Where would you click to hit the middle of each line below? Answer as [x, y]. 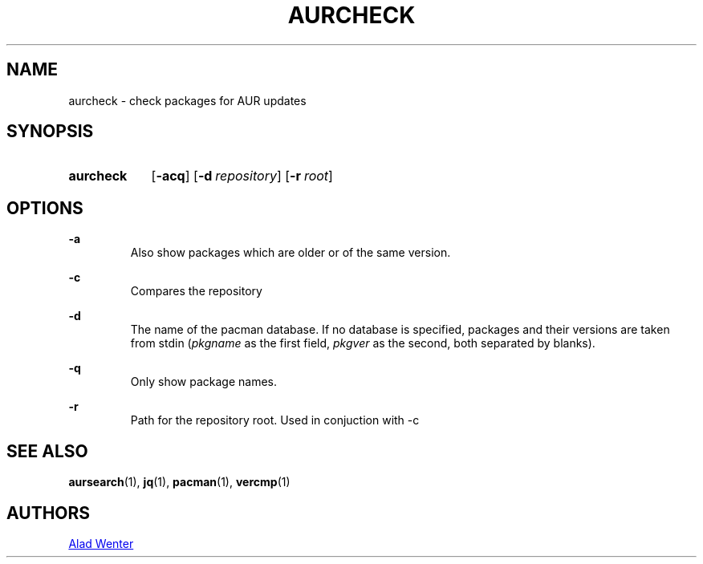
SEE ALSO [47, 451]
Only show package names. [204, 382]
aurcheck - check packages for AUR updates [187, 100]
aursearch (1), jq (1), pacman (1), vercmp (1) [179, 482]
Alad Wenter [101, 543]
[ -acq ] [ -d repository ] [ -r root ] [242, 176]
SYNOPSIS [50, 132]
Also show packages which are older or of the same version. [291, 253]
